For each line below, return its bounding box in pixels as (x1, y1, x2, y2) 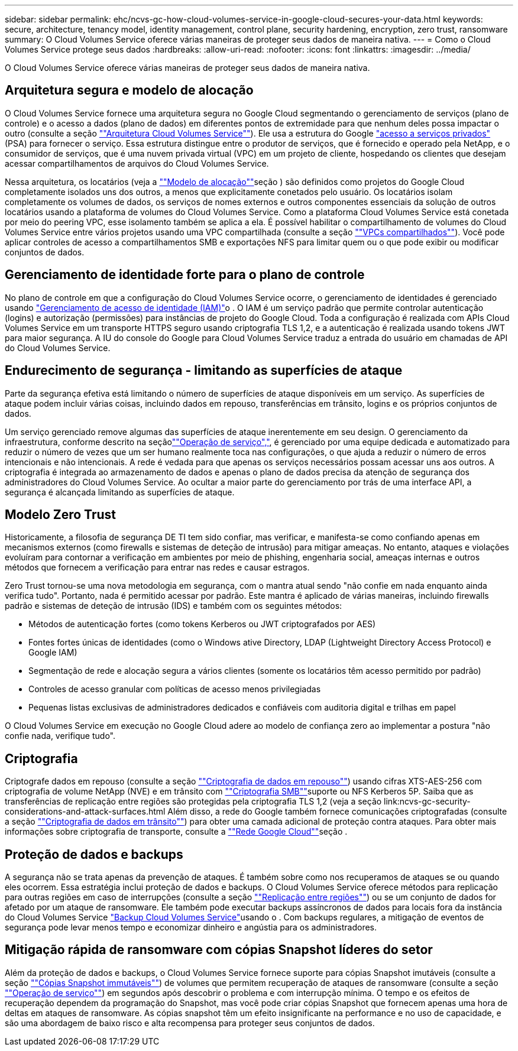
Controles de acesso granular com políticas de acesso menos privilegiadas (28, 684, 321, 695)
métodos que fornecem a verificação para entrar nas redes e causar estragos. (5, 562, 310, 573)
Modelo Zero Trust (5, 507, 116, 522)
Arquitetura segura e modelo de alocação (5, 83, 254, 98)
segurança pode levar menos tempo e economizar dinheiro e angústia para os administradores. (5, 922, 377, 933)
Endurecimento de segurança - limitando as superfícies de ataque (5, 363, 403, 378)
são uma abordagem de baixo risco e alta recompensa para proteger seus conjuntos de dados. (5, 1017, 375, 1028)
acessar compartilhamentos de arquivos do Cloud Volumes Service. (5, 158, 269, 168)
